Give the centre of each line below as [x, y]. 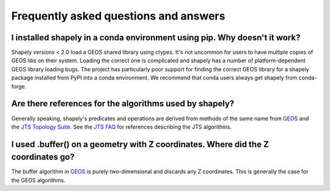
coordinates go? [43, 157]
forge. [19, 86]
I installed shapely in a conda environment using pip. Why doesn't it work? [156, 38]
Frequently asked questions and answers [118, 16]
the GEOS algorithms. [38, 180]
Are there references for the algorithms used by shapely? [123, 104]
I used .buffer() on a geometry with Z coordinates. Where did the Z [140, 144]
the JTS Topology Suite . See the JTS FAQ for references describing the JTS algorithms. [122, 127]
